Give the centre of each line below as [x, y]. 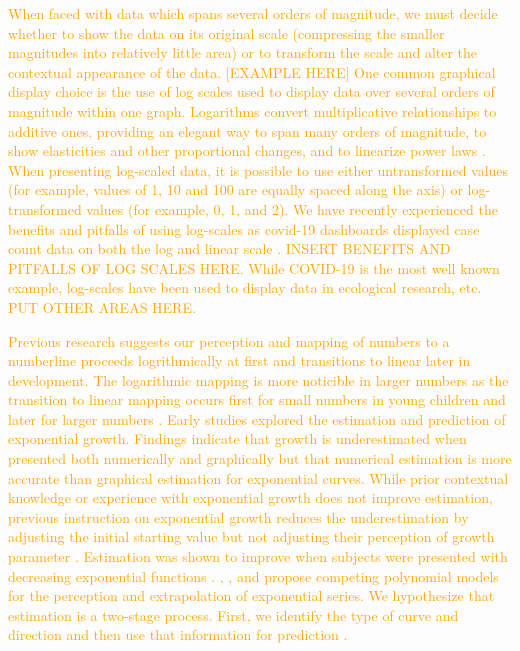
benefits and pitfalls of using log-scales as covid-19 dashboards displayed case [244, 228]
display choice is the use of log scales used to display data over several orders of [251, 91]
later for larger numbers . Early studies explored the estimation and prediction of [257, 418]
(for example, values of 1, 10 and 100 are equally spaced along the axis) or [235, 189]
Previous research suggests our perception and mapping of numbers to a [229, 340]
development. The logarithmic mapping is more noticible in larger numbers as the [258, 379]
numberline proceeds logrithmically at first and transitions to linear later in [239, 360]
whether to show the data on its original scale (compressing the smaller [226, 32]
